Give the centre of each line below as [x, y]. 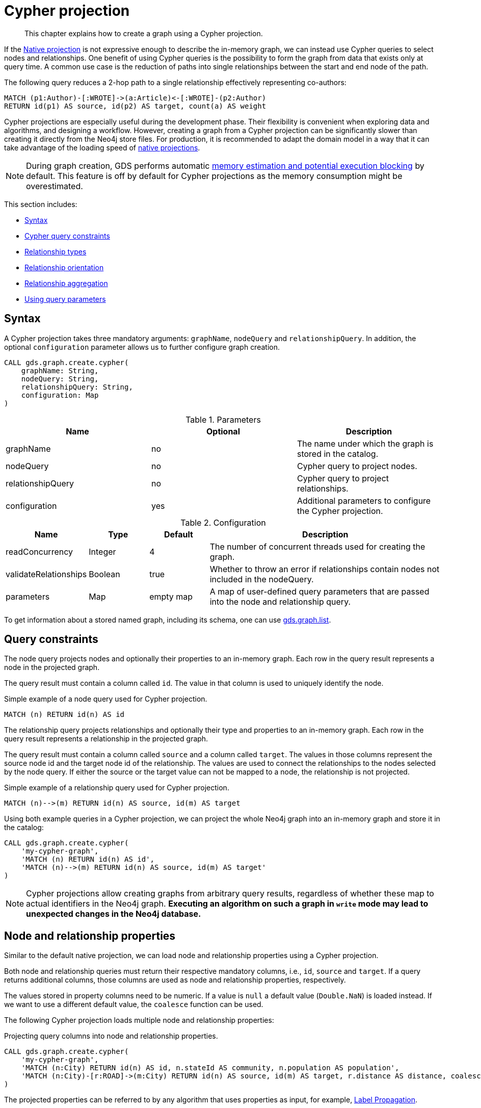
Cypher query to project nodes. [357, 466]
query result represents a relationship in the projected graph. [106, 739]
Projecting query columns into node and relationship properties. [111, 1036]
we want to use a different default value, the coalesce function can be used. [134, 1004]
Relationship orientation [64, 267]
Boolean [104, 574]
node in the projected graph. [52, 667]
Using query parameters [65, 299]
